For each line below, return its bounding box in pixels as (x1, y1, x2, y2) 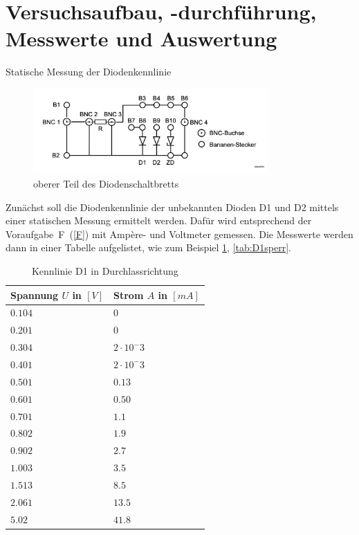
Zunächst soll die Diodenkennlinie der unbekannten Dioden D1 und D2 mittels (6, 199, 339, 214)
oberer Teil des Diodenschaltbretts (33, 176, 179, 191)
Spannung (10, 287, 59, 302)
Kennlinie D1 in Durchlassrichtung (31, 264, 178, 278)
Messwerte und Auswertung (6, 24, 277, 53)
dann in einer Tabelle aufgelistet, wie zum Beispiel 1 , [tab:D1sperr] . (6, 240, 292, 255)
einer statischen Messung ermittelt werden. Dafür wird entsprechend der (6, 213, 312, 228)
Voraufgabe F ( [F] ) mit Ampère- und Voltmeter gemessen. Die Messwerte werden (6, 226, 353, 241)
